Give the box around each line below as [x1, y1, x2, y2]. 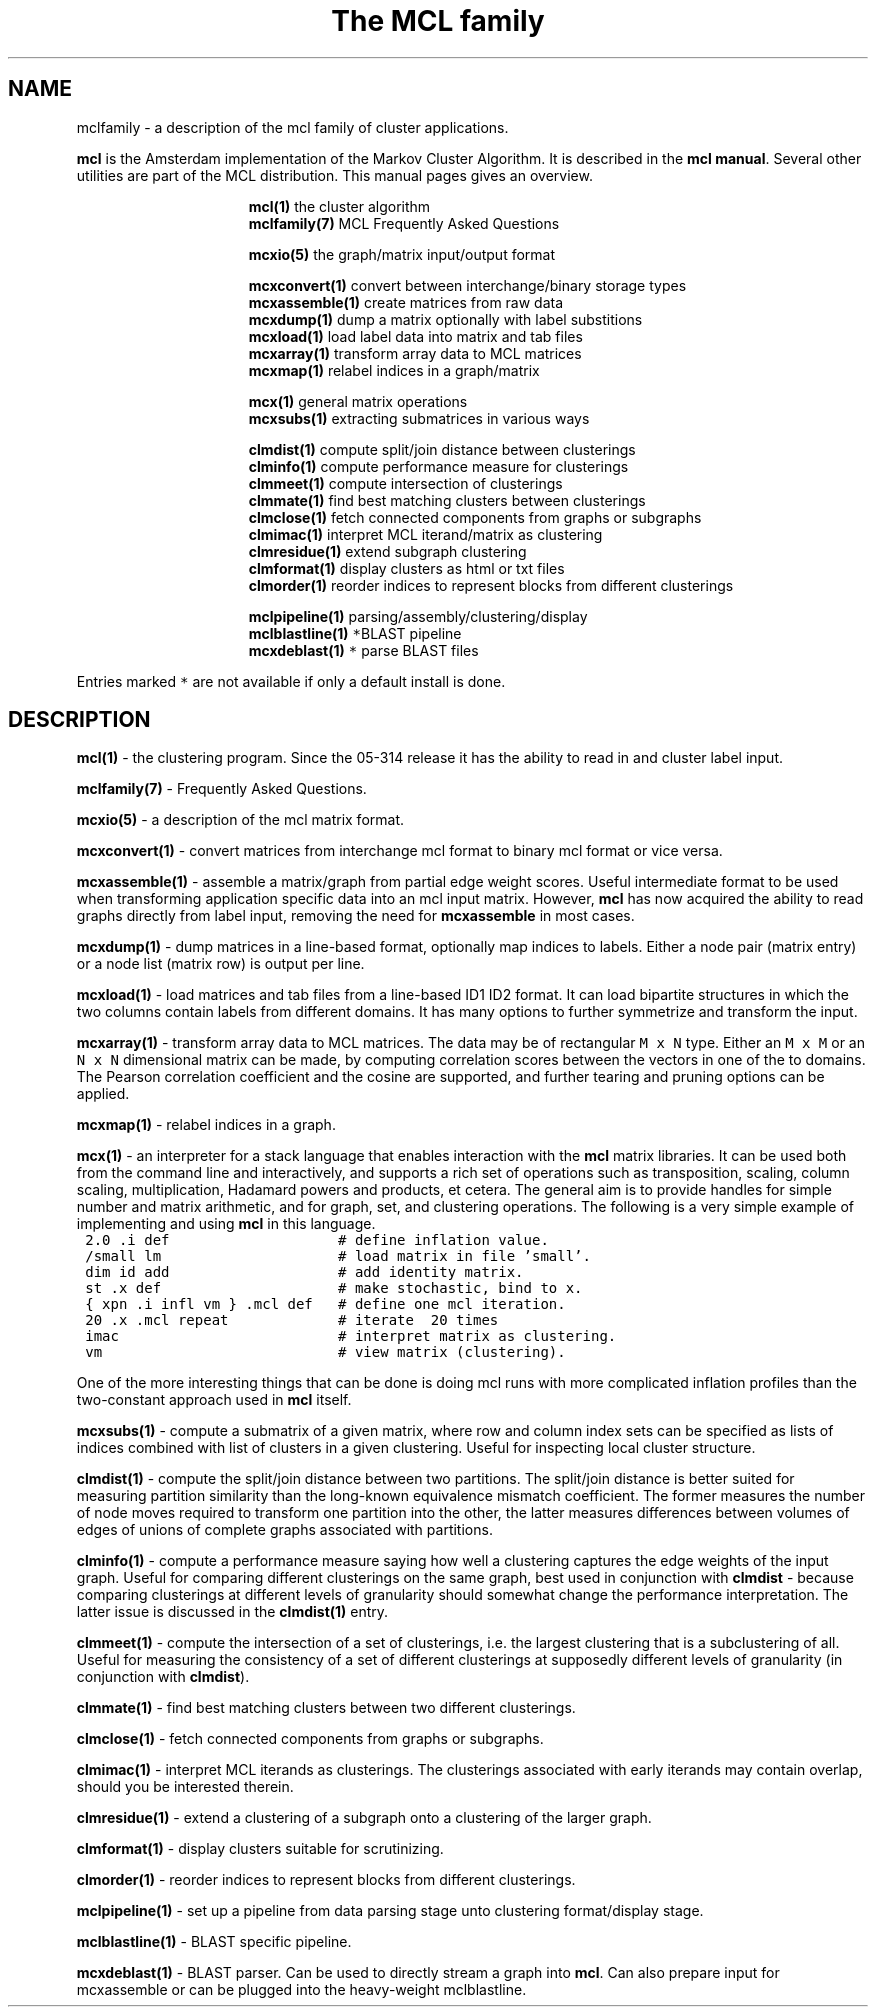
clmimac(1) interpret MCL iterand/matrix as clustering [248, 525, 603, 543]
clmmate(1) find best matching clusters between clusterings [248, 491, 646, 509]
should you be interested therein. [76, 1778, 294, 1796]
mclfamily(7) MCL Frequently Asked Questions [248, 214, 560, 232]
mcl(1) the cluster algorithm [248, 197, 431, 215]
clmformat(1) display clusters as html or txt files [248, 559, 565, 577]
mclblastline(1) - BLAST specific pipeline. [76, 1933, 352, 1951]
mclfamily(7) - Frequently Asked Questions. [76, 780, 367, 798]
